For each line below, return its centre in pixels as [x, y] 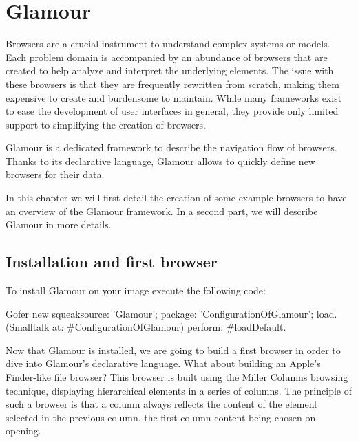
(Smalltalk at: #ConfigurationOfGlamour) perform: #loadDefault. [146, 327]
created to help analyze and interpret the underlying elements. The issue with [170, 70]
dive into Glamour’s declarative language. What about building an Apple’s [163, 363]
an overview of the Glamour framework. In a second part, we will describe [162, 211]
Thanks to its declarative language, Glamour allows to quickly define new [160, 161]
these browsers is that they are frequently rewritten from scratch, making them [172, 84]
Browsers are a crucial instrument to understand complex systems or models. [168, 44]
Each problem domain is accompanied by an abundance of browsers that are [167, 57]
